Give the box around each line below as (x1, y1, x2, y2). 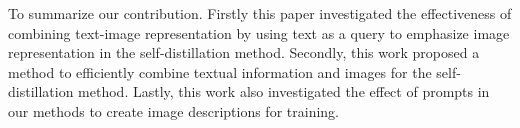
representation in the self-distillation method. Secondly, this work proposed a (8, 42, 480, 63)
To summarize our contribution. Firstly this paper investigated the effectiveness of (8, 3, 512, 23)
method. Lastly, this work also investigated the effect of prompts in (78, 81, 490, 102)
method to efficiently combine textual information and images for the (8, 61, 432, 82)
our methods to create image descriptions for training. (8, 100, 339, 121)
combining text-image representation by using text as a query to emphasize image (8, 22, 510, 43)
